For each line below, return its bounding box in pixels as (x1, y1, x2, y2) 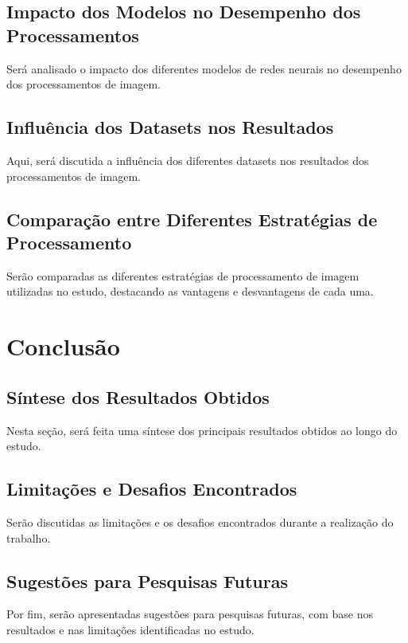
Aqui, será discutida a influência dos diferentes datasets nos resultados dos (6, 151, 369, 168)
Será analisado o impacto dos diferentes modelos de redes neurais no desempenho (6, 60, 402, 76)
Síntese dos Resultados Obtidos (6, 384, 270, 409)
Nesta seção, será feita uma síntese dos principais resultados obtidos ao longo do (6, 421, 398, 438)
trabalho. (6, 529, 51, 546)
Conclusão (6, 330, 120, 363)
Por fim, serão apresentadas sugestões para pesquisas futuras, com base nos (6, 606, 373, 622)
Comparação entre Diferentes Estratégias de (6, 206, 378, 231)
